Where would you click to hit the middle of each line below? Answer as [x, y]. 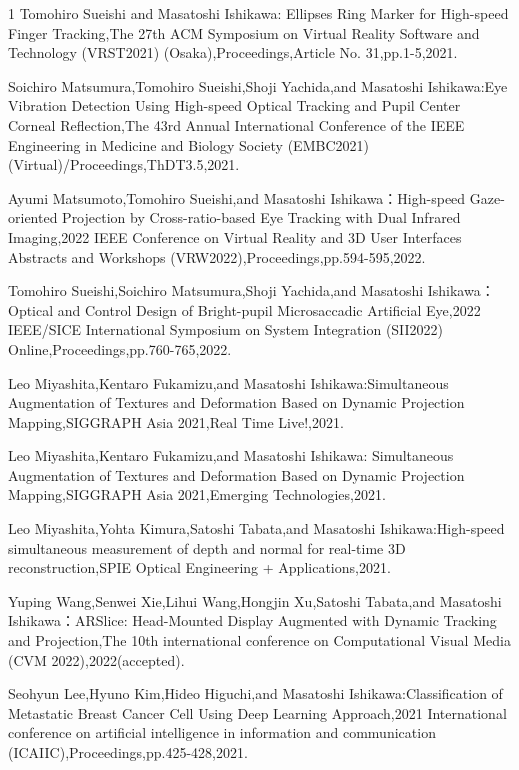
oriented [33, 217]
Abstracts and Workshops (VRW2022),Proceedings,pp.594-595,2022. [217, 256]
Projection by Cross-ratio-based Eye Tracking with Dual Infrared [261, 217]
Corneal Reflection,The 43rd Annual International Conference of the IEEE [236, 124]
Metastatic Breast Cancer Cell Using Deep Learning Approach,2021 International [257, 712]
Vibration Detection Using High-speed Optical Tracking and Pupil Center [234, 105]
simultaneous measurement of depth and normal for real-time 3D [207, 547]
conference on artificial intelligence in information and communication [222, 732]
